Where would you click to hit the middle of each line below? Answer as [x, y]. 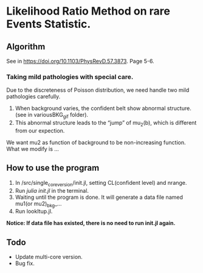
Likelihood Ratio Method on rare [88, 11]
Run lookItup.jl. [34, 212]
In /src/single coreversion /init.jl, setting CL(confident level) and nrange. [101, 183]
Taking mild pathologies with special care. [70, 77]
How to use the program [53, 168]
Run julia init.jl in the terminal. [52, 190]
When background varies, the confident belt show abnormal [90, 108]
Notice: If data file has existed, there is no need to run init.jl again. [91, 223]
